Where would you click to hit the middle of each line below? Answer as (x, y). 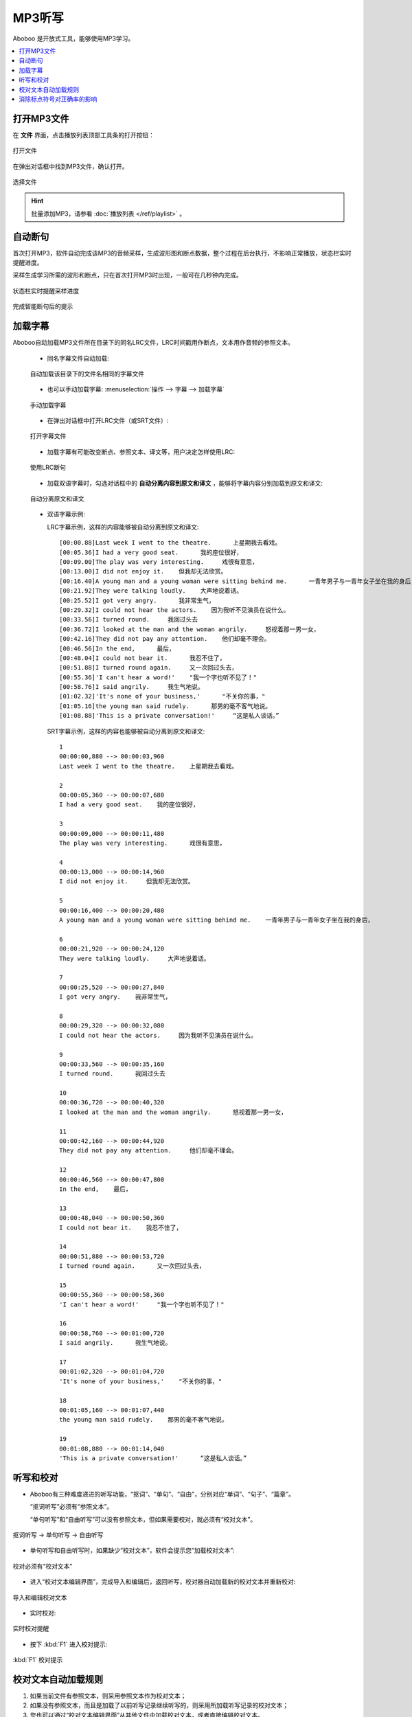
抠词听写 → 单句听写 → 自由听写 (58, 1535)
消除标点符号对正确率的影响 (58, 99)
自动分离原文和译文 (57, 499)
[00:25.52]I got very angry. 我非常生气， (137, 600)
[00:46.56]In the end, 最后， (117, 648)
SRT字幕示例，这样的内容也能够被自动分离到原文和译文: (126, 731)
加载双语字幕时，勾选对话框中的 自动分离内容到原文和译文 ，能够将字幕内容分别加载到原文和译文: (185, 483)
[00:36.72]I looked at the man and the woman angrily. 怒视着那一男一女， (190, 629)
